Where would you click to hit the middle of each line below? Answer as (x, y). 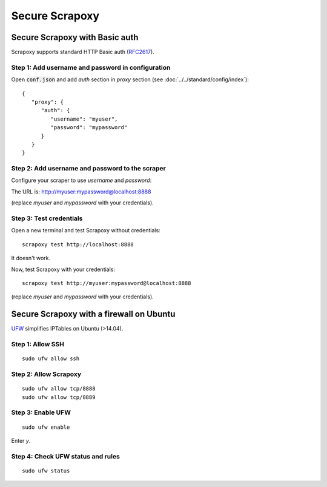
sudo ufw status (46, 471)
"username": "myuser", (84, 119)
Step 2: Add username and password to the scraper (88, 169)
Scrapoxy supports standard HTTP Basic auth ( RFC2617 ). (83, 52)
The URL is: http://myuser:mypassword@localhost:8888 (81, 192)
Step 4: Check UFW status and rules (66, 456)
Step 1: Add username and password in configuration (91, 67)
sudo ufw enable (46, 427)
